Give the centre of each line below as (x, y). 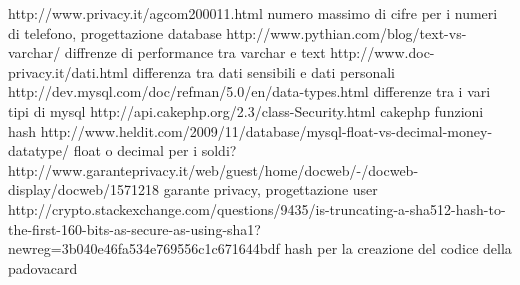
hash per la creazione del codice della (398, 248)
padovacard (43, 267)
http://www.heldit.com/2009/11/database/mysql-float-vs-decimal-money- (266, 130)
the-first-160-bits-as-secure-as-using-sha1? (134, 228)
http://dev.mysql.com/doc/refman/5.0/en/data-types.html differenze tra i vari (249, 91)
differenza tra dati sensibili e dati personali (263, 71)
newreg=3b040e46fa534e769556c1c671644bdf (144, 248)
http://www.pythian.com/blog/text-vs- (346, 32)
